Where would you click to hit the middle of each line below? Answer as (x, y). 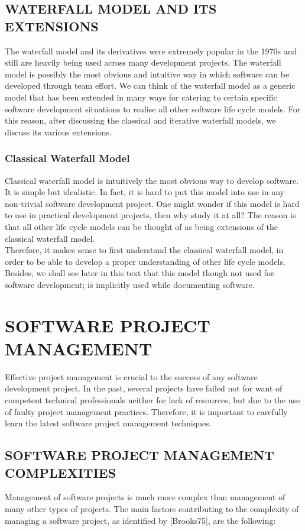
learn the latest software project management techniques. (108, 423)
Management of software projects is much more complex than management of (145, 497)
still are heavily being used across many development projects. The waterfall (143, 62)
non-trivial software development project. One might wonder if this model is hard (152, 203)
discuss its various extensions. (59, 132)
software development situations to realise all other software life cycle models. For (153, 109)
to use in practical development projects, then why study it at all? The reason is (150, 215)
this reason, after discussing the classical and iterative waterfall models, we (140, 120)
